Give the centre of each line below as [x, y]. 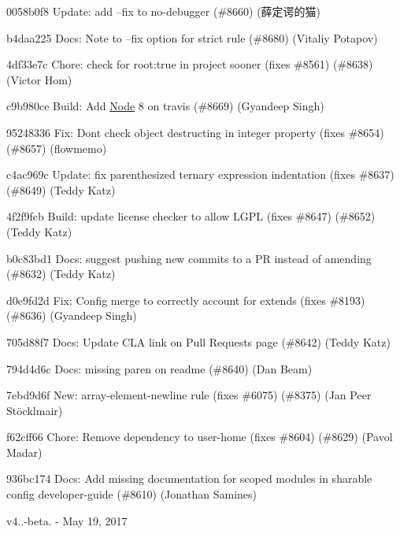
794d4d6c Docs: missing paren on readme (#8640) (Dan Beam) [159, 368]
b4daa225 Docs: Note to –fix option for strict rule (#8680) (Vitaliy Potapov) [192, 37]
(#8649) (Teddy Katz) [61, 189]
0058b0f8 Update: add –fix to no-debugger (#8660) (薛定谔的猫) [164, 11]
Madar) [24, 452]
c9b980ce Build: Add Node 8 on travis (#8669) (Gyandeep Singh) [165, 106]
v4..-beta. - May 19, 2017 [67, 520]
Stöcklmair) [35, 410]
